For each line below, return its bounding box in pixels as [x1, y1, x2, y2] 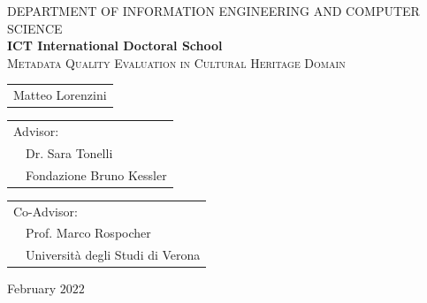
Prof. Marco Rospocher [26, 223, 151, 242]
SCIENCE [7, 19, 63, 37]
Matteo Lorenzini [13, 86, 107, 104]
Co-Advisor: [13, 201, 78, 220]
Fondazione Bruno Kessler [26, 165, 167, 184]
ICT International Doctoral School [7, 36, 223, 55]
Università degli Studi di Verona [26, 246, 201, 264]
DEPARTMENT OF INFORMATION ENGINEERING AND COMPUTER [7, 2, 420, 19]
